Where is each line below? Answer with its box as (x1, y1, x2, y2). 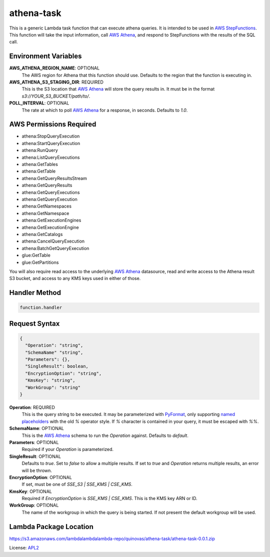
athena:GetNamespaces (21, 203, 72, 209)
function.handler (19, 305, 62, 310)
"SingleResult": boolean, (25, 363, 88, 369)
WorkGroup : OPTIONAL (9, 502, 59, 508)
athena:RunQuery (21, 147, 58, 153)
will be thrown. (21, 467, 52, 473)
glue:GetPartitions (21, 259, 59, 265)
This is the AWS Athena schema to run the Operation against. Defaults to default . (21, 432, 188, 438)
